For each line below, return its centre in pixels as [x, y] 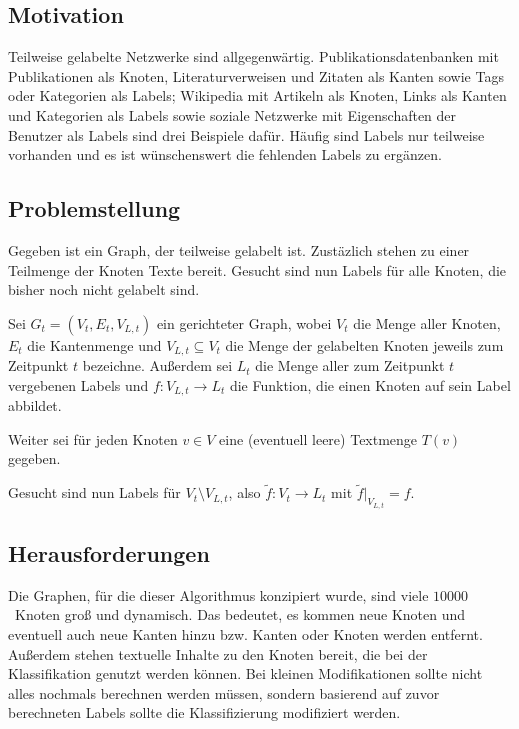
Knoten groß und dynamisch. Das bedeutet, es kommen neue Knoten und [240, 614]
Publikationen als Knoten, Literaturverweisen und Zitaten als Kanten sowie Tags [256, 75]
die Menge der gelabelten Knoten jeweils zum [364, 344]
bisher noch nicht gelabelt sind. [104, 289]
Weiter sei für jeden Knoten [93, 438]
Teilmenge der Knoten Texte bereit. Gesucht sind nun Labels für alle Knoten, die [257, 269]
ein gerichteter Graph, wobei [244, 322]
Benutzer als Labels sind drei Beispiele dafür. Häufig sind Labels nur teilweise [246, 134]
